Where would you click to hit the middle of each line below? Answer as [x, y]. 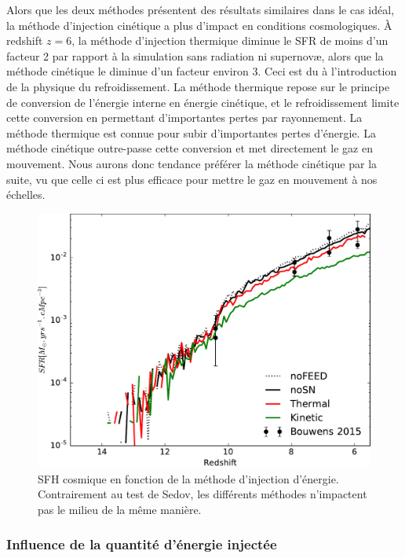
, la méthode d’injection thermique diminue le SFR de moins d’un [230, 40]
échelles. [26, 195]
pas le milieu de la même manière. [120, 509]
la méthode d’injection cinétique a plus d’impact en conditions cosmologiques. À [199, 25]
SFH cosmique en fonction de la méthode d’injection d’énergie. [188, 478]
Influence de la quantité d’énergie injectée [142, 544]
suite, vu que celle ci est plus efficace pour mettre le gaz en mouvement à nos [192, 179]
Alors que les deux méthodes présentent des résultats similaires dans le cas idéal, [201, 9]
